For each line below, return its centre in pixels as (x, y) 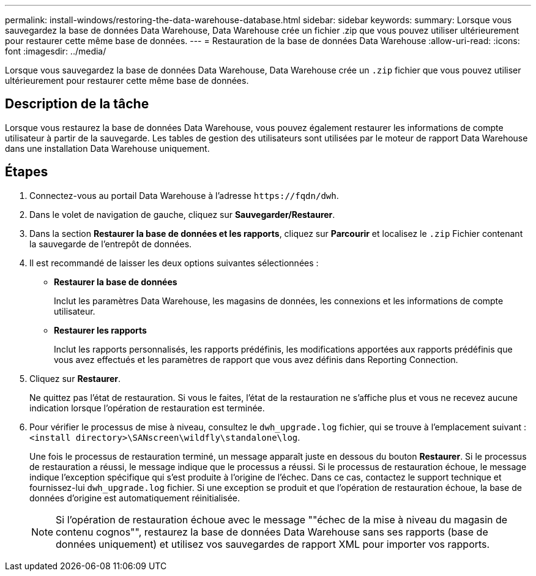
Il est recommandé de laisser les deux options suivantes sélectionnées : (174, 263)
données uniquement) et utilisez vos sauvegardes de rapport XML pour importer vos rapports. (273, 544)
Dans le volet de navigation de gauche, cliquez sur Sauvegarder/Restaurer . (182, 214)
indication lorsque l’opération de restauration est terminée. (147, 408)
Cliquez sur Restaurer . (75, 378)
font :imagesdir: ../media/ (56, 51)
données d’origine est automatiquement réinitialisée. (135, 498)
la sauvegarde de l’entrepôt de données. (111, 244)
